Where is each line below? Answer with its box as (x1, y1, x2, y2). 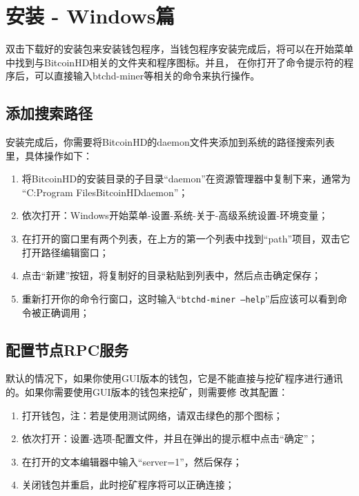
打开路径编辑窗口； (21, 245, 109, 259)
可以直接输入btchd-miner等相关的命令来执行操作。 (34, 68, 260, 83)
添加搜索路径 (6, 102, 93, 124)
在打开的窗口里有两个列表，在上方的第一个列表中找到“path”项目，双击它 (21, 231, 351, 246)
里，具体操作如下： (6, 148, 93, 162)
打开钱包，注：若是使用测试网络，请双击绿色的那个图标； (21, 408, 283, 422)
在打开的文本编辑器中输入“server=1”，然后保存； (21, 454, 242, 468)
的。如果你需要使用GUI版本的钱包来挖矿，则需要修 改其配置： (6, 384, 289, 399)
